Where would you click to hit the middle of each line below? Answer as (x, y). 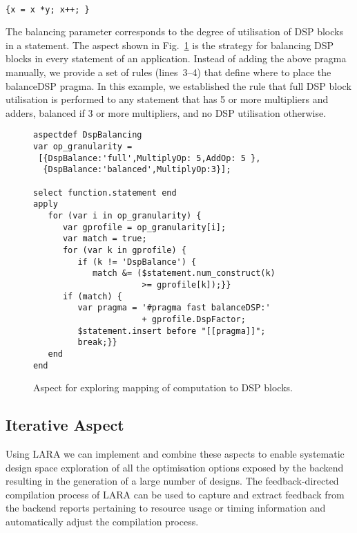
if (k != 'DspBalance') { (137, 262)
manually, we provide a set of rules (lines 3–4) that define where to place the (168, 72)
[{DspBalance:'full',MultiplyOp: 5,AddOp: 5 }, (149, 158)
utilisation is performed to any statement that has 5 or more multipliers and (167, 99)
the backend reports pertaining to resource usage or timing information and (166, 508)
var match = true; (105, 239)
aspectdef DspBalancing (88, 135)
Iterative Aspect (65, 425)
